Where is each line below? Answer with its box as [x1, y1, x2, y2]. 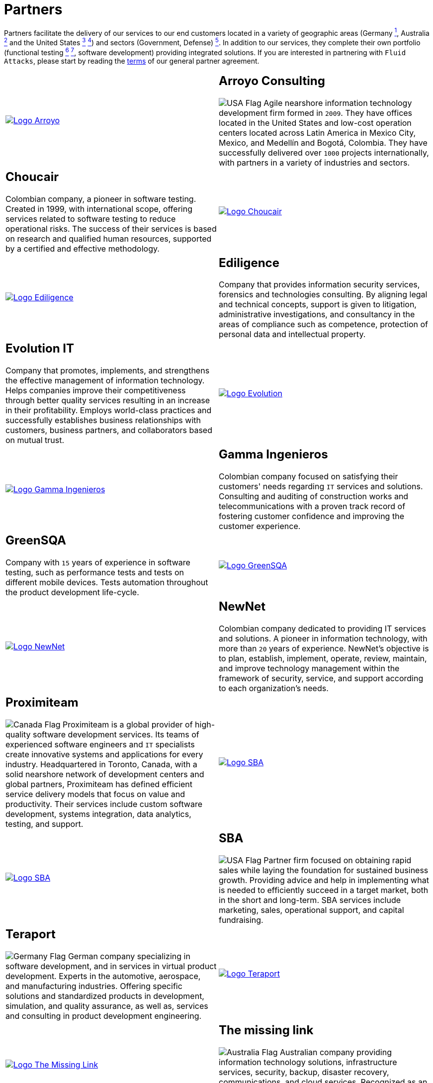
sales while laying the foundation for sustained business [219, 865, 429, 875]
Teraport [5, 926, 56, 941]
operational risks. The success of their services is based [5, 223, 217, 234]
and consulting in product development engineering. [5, 1010, 202, 1021]
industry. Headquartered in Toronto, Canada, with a [5, 759, 197, 769]
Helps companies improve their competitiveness [5, 385, 186, 396]
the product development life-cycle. [5, 587, 139, 598]
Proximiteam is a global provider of [63, 719, 193, 729]
